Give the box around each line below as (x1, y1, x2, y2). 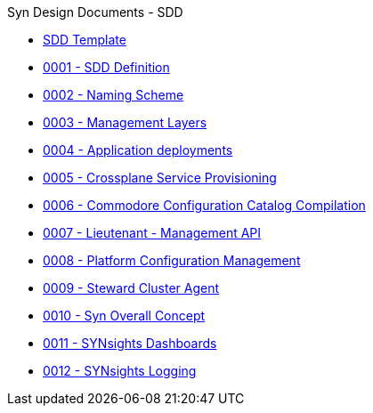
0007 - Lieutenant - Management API (43, 225, 262, 240)
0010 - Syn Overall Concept (43, 308, 206, 323)
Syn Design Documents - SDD (7, 4, 183, 20)
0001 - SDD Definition (43, 60, 170, 75)
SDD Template (43, 32, 126, 47)
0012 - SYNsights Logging (43, 363, 197, 378)
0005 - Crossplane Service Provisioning (43, 170, 277, 185)
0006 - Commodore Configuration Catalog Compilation (43, 198, 366, 213)
